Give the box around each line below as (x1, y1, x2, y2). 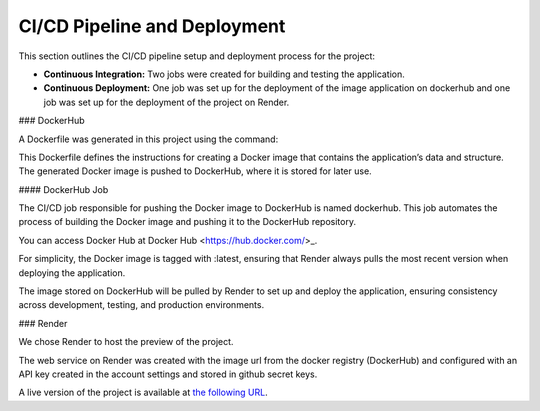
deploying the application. (18, 266, 126, 279)
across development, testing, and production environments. (18, 299, 265, 311)
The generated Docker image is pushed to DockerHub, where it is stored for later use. (18, 165, 372, 177)
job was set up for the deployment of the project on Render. (43, 96, 290, 108)
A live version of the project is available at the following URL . (18, 386, 269, 399)
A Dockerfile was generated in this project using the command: (18, 133, 279, 145)
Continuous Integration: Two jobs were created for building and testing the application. (43, 68, 405, 80)
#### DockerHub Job (18, 183, 109, 195)
